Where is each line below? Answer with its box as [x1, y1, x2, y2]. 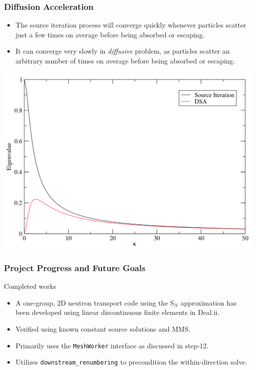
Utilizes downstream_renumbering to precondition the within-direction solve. [15, 357, 247, 367]
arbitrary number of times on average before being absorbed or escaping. [15, 56, 235, 65]
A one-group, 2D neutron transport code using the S [15, 297, 174, 308]
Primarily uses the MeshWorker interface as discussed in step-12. [15, 340, 209, 350]
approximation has [180, 297, 237, 308]
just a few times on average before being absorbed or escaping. [15, 29, 205, 39]
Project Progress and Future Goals [4, 261, 146, 274]
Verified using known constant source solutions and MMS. [15, 324, 191, 334]
